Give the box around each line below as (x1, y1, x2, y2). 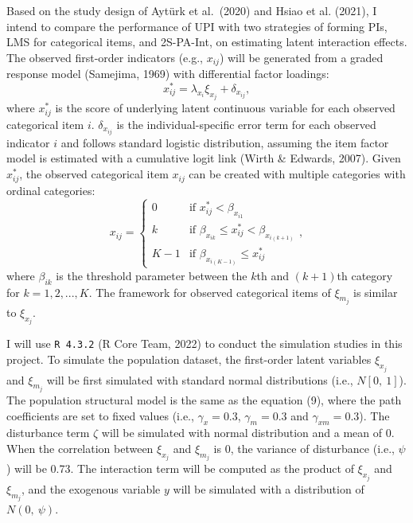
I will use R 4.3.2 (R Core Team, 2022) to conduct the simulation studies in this (6, 335, 403, 352)
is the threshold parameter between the (56, 267, 247, 283)
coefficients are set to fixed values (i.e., (6, 407, 194, 423)
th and (256, 267, 289, 283)
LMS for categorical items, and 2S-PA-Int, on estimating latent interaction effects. (6, 33, 407, 50)
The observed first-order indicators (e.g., (6, 49, 203, 65)
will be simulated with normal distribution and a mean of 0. (101, 424, 395, 441)
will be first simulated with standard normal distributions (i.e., (46, 371, 353, 388)
